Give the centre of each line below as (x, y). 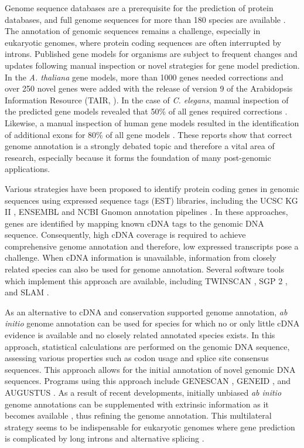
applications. (28, 169)
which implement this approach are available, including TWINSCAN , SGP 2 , (146, 280)
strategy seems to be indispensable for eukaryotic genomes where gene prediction (150, 427)
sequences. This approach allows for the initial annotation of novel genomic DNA (150, 369)
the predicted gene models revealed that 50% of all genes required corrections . (146, 111)
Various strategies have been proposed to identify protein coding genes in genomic (152, 188)
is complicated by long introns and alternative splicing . (105, 438)
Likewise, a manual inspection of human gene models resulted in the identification (152, 122)
